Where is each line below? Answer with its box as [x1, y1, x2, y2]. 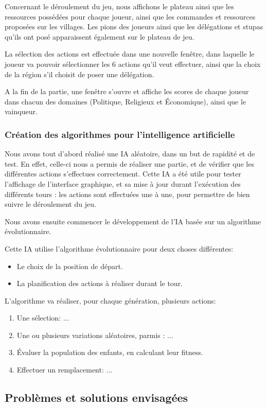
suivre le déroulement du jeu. [5, 199, 96, 209]
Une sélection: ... [16, 312, 69, 323]
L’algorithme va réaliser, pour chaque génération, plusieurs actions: [5, 295, 216, 306]
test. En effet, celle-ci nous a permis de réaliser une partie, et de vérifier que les [5, 158, 254, 169]
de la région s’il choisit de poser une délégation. [5, 68, 154, 79]
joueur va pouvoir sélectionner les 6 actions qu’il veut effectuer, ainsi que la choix [5, 58, 261, 69]
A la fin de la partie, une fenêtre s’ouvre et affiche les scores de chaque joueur [5, 86, 249, 97]
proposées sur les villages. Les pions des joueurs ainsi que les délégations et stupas [5, 21, 263, 32]
